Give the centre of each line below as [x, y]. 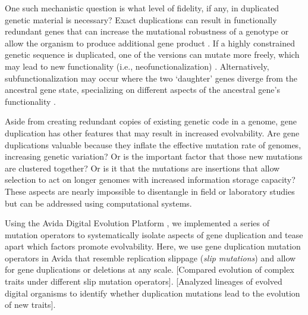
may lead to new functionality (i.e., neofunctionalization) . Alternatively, [137, 66]
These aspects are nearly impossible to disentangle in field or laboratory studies [150, 191]
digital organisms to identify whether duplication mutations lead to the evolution [153, 293]
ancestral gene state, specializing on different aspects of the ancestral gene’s [142, 90]
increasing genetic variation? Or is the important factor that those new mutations [154, 156]
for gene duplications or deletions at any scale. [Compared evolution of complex [150, 269]
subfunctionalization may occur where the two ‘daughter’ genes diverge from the [151, 78]
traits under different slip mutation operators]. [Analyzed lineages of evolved [144, 281]
